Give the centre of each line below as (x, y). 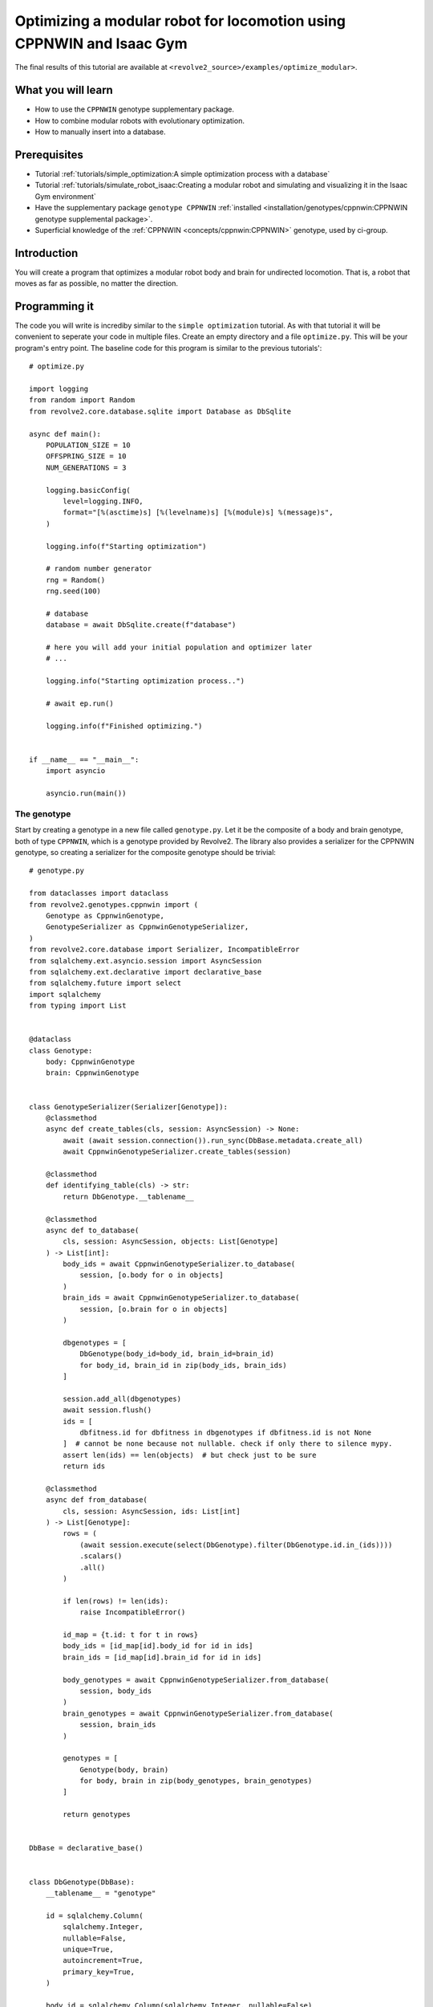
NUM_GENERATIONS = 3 (86, 467)
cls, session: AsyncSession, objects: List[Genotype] (171, 1242)
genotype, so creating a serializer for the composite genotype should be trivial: (146, 853)
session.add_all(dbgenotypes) (122, 1398)
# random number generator (99, 569)
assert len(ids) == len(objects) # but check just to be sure (190, 1455)
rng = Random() (75, 580)
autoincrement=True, (103, 1960)
